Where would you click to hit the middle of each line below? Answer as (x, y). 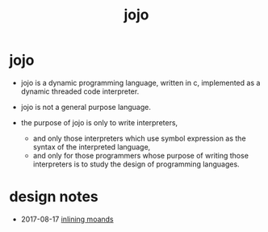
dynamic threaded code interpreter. (80, 91)
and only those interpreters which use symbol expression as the (139, 138)
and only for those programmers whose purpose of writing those (141, 155)
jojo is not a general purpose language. (86, 107)
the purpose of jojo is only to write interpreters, (99, 122)
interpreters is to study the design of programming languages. (136, 164)
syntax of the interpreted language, (92, 146)
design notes (54, 197)
